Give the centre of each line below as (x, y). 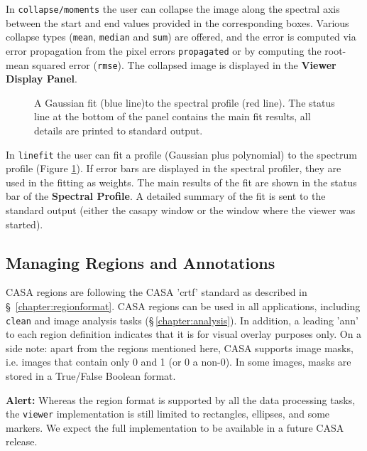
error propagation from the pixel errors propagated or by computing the (164, 50)
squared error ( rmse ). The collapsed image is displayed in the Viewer (184, 64)
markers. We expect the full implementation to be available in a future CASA (175, 427)
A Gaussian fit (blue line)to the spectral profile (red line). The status (185, 102)
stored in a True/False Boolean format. (91, 376)
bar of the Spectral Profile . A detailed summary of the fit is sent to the (166, 196)
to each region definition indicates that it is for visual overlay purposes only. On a (184, 334)
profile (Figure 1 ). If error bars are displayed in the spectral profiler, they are (174, 168)
